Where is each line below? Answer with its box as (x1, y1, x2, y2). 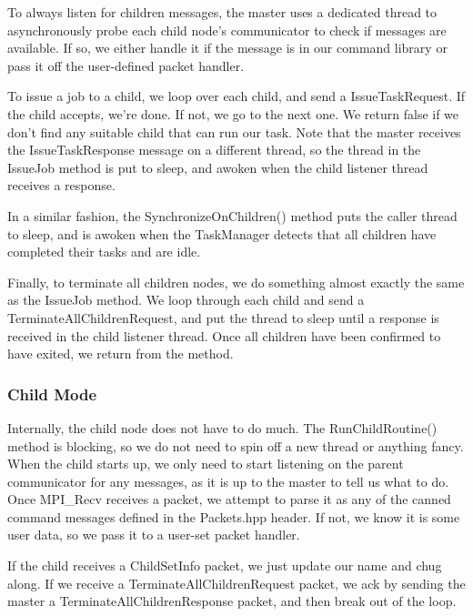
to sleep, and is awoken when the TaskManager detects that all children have (7, 224, 437, 243)
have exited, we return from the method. (7, 344, 234, 363)
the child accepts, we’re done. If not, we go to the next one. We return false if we (7, 104, 459, 123)
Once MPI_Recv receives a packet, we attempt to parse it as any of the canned (7, 490, 451, 509)
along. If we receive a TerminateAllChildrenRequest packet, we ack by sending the (7, 573, 466, 592)
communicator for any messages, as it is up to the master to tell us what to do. (7, 471, 449, 490)
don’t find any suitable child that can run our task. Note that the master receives (7, 122, 461, 141)
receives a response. (7, 176, 116, 195)
